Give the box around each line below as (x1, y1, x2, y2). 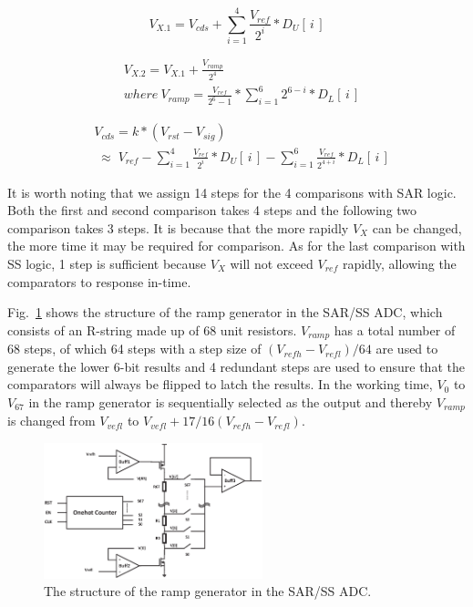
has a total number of (334, 320, 456, 339)
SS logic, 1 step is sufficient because (7, 253, 207, 273)
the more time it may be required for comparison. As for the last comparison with (7, 236, 466, 255)
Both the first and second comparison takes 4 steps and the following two (7, 201, 417, 220)
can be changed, (372, 218, 462, 237)
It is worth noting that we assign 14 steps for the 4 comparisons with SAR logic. (7, 182, 457, 201)
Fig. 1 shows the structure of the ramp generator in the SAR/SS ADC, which (7, 303, 443, 322)
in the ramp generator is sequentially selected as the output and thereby (28, 392, 433, 411)
